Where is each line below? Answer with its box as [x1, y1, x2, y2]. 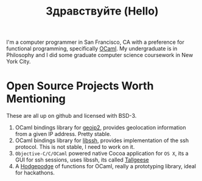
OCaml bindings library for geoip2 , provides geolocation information [15, 124, 186, 131]
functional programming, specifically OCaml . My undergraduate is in [6, 45, 178, 52]
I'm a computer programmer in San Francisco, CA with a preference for [6, 38, 184, 46]
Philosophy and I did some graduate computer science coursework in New [6, 52, 193, 59]
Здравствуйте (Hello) [45, 4, 159, 18]
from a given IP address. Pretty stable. [15, 131, 111, 138]
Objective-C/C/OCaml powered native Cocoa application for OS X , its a [15, 150, 189, 157]
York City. [6, 58, 31, 65]
